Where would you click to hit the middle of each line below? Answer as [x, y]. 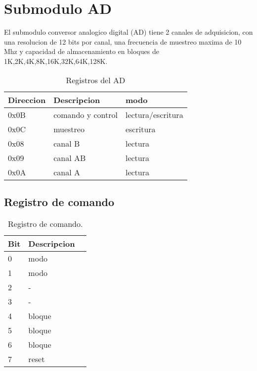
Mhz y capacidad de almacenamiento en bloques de [82, 51]
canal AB [70, 158]
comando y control [86, 114]
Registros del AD [96, 80]
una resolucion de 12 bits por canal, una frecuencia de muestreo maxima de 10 [123, 41]
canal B [67, 143]
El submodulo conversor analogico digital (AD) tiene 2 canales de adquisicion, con [128, 32]
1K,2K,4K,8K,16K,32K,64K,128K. [56, 61]
